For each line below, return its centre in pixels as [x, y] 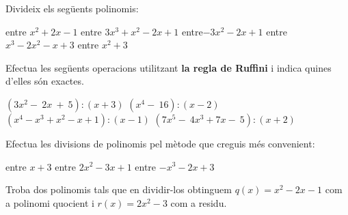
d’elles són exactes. [45, 81]
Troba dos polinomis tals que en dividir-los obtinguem [119, 189]
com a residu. [199, 202]
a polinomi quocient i [50, 202]
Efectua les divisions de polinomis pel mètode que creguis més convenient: [160, 143]
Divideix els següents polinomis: [72, 8]
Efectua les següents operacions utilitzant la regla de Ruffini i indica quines [169, 67]
